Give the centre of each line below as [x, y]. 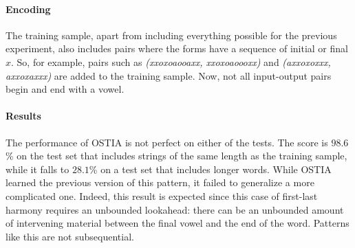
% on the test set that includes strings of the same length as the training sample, [176, 156]
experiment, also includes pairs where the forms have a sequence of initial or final [177, 48]
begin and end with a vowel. [65, 89]
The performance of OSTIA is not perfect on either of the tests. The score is [167, 142]
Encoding [28, 9]
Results [23, 116]
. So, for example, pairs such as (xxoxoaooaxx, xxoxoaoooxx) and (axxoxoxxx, [171, 61]
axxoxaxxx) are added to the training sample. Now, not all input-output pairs [169, 75]
